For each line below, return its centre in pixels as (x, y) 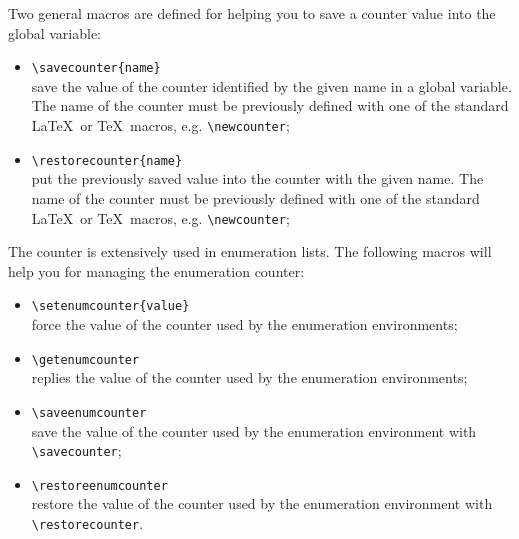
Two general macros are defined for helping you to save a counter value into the (252, 13)
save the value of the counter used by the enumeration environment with (254, 430)
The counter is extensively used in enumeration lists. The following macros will (250, 251)
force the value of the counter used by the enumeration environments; (244, 324)
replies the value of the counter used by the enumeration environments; (249, 377)
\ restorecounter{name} (107, 160)
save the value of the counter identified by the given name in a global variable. (271, 85)
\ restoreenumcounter (99, 485)
